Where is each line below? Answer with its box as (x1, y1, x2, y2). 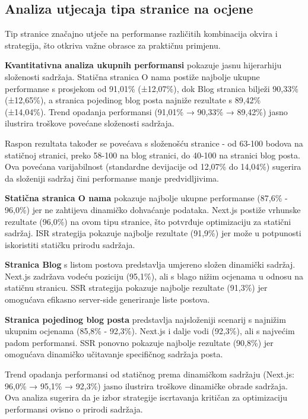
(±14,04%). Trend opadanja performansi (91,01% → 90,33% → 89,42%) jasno (5, 105, 288, 118)
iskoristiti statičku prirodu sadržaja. (5, 238, 135, 250)
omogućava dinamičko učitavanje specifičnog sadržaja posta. (5, 348, 223, 360)
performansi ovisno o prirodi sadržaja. (5, 402, 143, 415)
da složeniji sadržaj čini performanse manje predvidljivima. (5, 172, 219, 184)
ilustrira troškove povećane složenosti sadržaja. (5, 117, 174, 129)
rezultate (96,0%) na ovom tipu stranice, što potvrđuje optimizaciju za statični (5, 215, 291, 227)
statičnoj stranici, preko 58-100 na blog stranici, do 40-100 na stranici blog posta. (5, 148, 300, 161)
